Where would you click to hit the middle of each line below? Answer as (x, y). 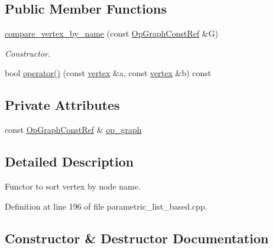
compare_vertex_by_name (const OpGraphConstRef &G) (112, 33)
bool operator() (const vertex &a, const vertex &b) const (108, 73)
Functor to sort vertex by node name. (73, 186)
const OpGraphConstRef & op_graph (73, 130)
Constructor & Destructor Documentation (137, 238)
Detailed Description (69, 161)
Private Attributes (62, 105)
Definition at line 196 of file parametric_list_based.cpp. (106, 206)
